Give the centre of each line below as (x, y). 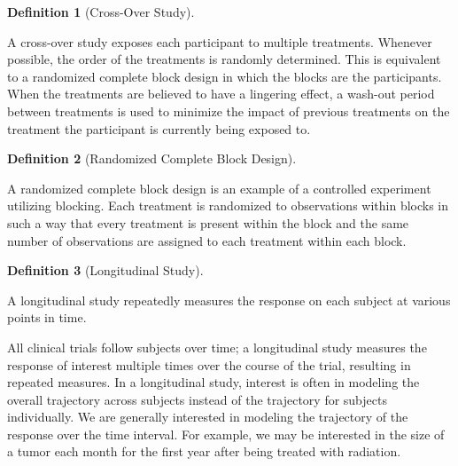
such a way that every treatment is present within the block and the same (208, 222)
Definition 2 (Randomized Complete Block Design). (152, 158)
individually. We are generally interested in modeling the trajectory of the (208, 417)
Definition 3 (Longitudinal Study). (105, 270)
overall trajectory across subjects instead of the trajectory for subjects (197, 399)
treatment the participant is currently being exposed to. (159, 128)
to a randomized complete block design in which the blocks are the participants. (225, 76)
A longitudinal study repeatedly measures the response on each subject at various (229, 300)
